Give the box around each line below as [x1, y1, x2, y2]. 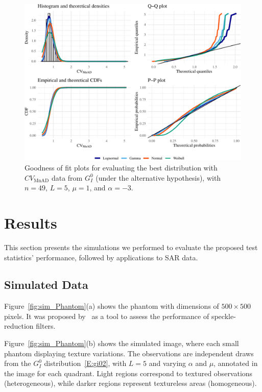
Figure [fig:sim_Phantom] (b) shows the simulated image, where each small [4, 338, 239, 349]
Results [4, 212, 57, 233]
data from [51, 172, 83, 183]
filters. [36, 321, 56, 331]
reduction [4, 321, 34, 331]
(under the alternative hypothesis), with [96, 172, 221, 183]
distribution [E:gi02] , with [44, 358, 127, 369]
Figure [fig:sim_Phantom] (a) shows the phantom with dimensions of [4, 301, 219, 311]
